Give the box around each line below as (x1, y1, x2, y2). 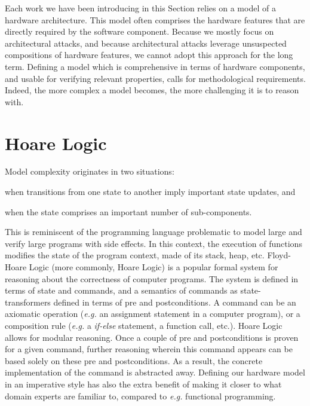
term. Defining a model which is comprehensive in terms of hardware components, (5, 60, 305, 72)
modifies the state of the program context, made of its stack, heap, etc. (5, 249, 265, 261)
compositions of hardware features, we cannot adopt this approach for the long (5, 48, 293, 61)
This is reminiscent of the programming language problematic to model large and (5, 225, 302, 238)
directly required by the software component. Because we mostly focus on (5, 25, 274, 38)
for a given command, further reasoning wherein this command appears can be (5, 343, 293, 355)
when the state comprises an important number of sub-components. (5, 205, 252, 218)
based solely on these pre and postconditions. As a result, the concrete (5, 354, 263, 367)
